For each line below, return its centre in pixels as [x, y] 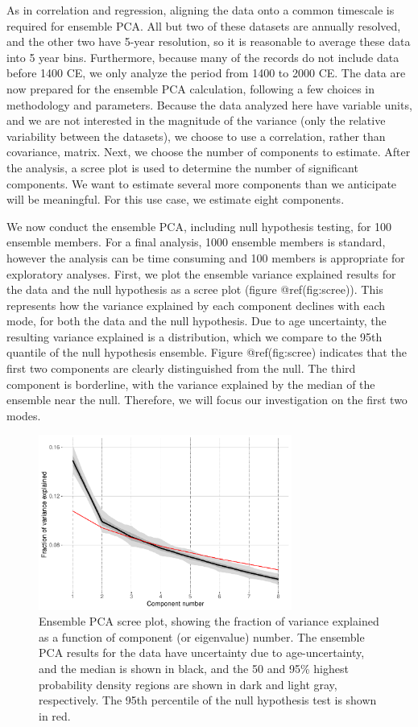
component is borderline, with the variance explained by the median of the [191, 384]
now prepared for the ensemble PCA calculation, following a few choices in [191, 88]
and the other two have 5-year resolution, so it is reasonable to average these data [209, 41]
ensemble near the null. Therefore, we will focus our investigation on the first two [207, 400]
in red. [55, 715]
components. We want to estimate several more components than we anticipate [202, 183]
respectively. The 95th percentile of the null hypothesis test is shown [208, 700]
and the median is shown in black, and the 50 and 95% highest [194, 668]
